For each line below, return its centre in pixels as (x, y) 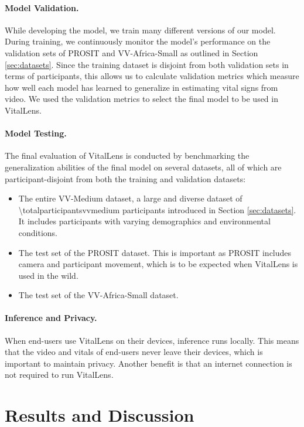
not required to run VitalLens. (59, 375)
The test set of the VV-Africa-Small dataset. (98, 295)
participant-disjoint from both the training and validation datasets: (125, 178)
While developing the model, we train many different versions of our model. (140, 30)
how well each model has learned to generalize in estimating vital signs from (141, 87)
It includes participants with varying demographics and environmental (144, 221)
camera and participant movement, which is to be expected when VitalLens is (158, 264)
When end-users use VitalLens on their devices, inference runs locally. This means (152, 340)
